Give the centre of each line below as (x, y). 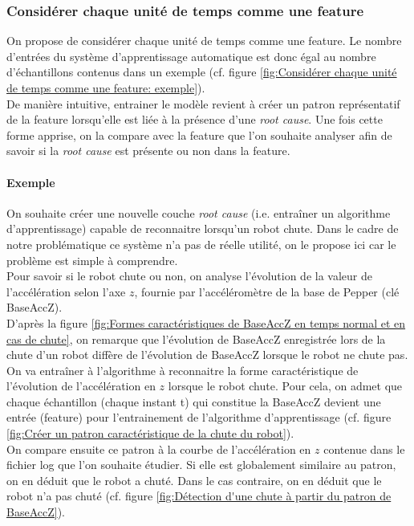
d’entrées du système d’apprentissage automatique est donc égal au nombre (191, 56)
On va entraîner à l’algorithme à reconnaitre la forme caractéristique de (183, 370)
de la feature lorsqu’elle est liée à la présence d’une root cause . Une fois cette (195, 119)
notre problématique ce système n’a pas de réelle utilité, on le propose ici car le (201, 244)
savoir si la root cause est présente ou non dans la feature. (148, 151)
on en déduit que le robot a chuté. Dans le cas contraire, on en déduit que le (194, 480)
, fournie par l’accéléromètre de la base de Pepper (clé (267, 291)
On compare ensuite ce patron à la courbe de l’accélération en (159, 449)
